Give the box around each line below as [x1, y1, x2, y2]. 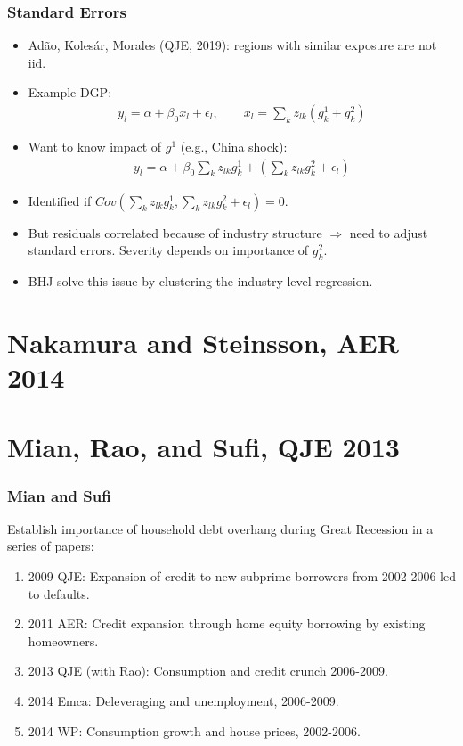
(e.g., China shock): [180, 137, 288, 156]
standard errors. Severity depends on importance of [28, 241, 309, 259]
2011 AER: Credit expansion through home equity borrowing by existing [28, 614, 426, 633]
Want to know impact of [28, 137, 162, 156]
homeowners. [28, 631, 99, 650]
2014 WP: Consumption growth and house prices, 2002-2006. [28, 721, 361, 740]
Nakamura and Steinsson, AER [7, 324, 399, 360]
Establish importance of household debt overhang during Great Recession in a [7, 519, 434, 537]
